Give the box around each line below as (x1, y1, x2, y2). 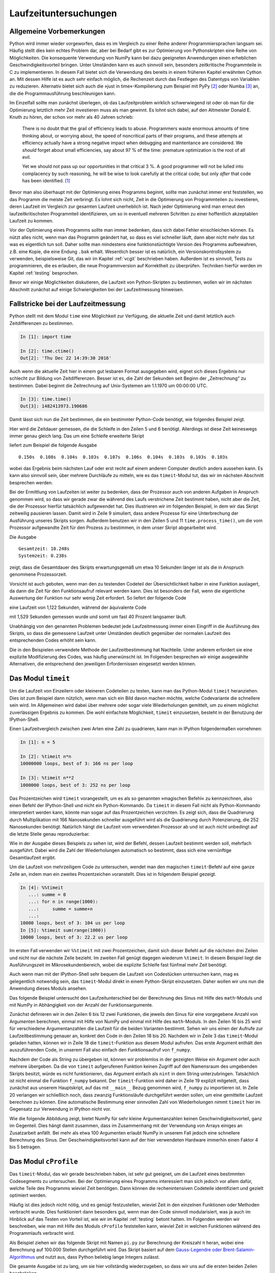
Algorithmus (9, 1254, 35, 1260)
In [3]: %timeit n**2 (20, 775, 74, 781)
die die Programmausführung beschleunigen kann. (9, 90, 116, 96)
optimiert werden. (9, 1192, 47, 1199)
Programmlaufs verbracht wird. (9, 1230, 75, 1236)
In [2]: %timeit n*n (20, 754, 71, 760)
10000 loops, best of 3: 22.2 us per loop (20, 934, 128, 940)
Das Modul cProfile (9, 1157, 78, 1166)
